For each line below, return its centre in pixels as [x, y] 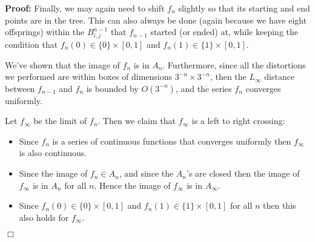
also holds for [44, 217]
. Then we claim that [137, 121]
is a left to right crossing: [238, 121]
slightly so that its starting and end [244, 8]
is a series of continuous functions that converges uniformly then [172, 141]
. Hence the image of [132, 185]
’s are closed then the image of [243, 173]
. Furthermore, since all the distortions [234, 64]
